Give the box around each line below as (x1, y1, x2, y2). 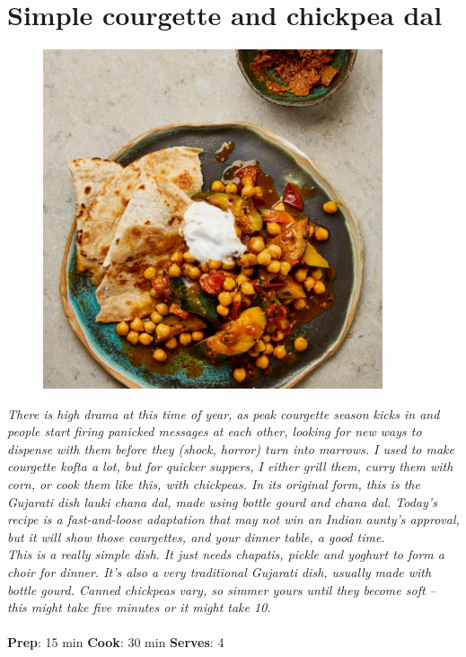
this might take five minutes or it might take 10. (7, 598, 271, 617)
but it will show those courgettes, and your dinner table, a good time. (7, 527, 385, 546)
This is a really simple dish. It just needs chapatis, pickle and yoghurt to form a (7, 545, 444, 564)
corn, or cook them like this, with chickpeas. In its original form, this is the (7, 475, 420, 494)
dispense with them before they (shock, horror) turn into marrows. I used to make (7, 439, 454, 458)
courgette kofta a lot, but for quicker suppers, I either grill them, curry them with (7, 457, 453, 476)
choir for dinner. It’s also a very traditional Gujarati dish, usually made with (7, 563, 432, 581)
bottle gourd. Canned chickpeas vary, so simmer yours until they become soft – (7, 580, 436, 599)
